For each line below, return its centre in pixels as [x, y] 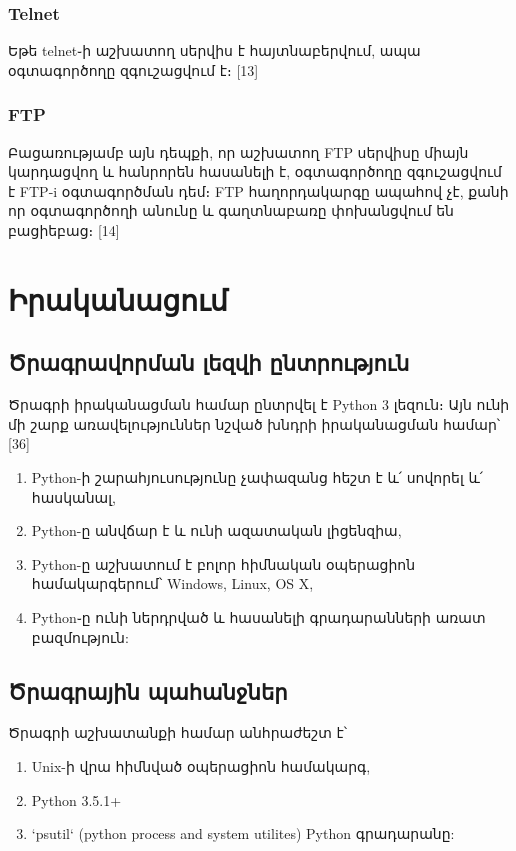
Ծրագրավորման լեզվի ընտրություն [209, 362]
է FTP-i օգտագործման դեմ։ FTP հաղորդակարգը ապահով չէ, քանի [258, 190]
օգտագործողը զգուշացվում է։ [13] [133, 69]
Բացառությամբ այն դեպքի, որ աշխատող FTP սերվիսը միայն [238, 151]
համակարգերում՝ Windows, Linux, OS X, [172, 583]
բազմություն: [80, 636]
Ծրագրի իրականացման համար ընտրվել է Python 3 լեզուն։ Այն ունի [259, 404]
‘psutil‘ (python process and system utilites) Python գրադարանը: [243, 833]
